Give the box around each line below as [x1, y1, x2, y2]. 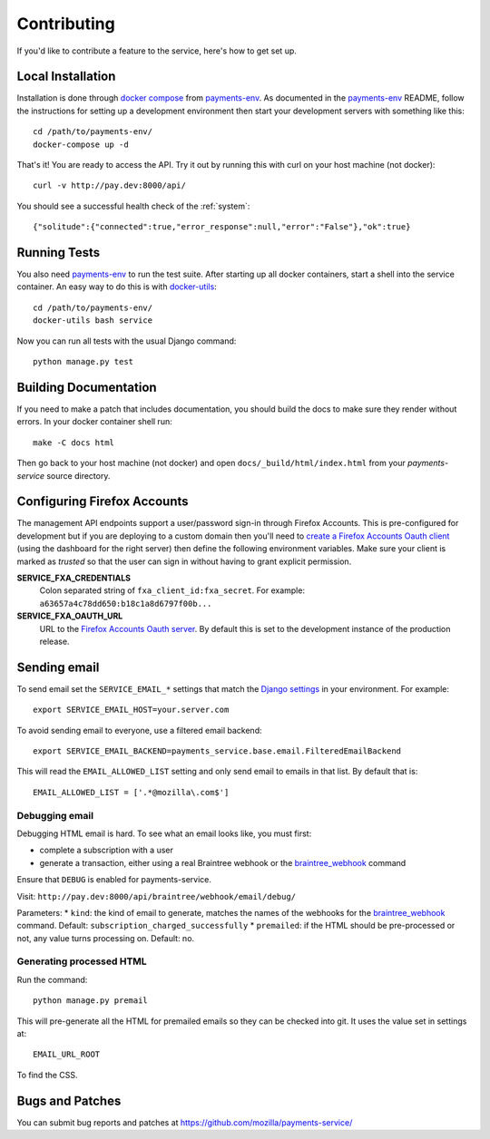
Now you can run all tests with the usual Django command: [16, 336, 237, 346]
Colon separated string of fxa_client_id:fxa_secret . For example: [39, 585, 306, 596]
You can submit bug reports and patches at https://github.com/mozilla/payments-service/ [16, 1116, 353, 1128]
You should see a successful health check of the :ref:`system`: [16, 200, 250, 211]
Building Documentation [16, 379, 158, 394]
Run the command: [16, 974, 88, 985]
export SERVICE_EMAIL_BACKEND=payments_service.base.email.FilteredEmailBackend [33, 746, 402, 756]
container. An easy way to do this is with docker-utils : [16, 281, 217, 292]
